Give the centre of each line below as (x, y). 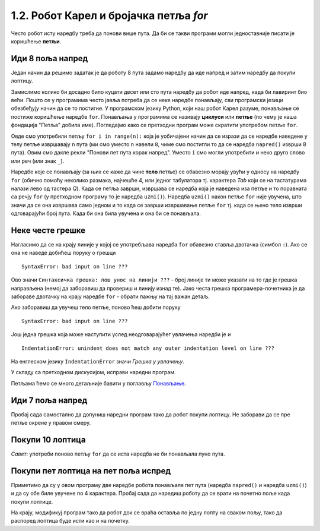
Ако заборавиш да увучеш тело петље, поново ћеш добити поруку (96, 307)
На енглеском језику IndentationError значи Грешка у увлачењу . (98, 361)
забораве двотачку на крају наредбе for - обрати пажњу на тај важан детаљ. (110, 296)
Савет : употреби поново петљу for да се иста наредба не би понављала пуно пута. (118, 454)
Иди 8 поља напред (49, 59)
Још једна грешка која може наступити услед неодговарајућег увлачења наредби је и (121, 334)
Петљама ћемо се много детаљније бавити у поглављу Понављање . (98, 383)
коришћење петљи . (36, 41)
